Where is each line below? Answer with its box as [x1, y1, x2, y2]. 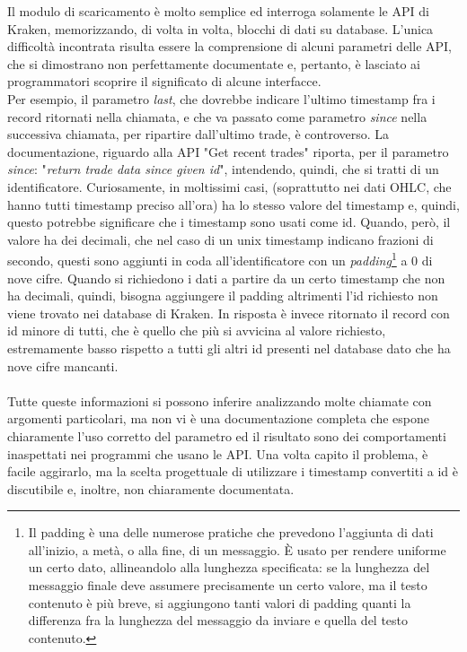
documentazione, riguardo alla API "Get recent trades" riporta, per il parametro [7, 142, 449, 161]
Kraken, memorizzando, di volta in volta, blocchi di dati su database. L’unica [7, 19, 434, 38]
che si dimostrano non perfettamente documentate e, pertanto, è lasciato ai [7, 54, 420, 73]
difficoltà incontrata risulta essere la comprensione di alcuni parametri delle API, [7, 37, 453, 56]
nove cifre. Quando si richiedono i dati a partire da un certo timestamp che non [7, 268, 445, 287]
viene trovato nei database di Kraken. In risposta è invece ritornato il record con [7, 303, 450, 322]
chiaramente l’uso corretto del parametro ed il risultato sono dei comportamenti [7, 426, 446, 445]
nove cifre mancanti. [7, 356, 119, 375]
